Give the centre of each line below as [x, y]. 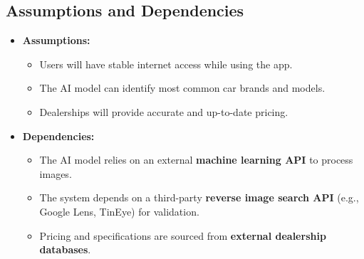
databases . [65, 249]
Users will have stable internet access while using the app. [166, 64]
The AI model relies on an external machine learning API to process [196, 160]
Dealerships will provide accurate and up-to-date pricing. [164, 111]
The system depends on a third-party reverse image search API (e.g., [199, 197]
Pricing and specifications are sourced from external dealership [183, 235]
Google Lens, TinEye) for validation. [119, 211]
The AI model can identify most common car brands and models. [182, 88]
